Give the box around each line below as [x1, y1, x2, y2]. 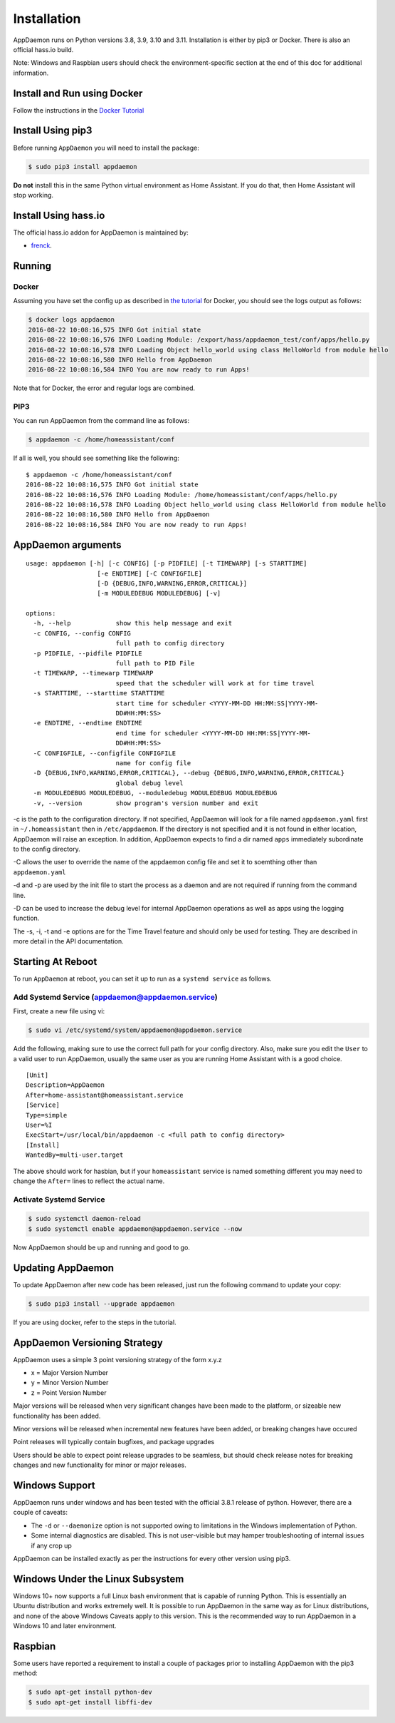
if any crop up [31, 1541, 73, 1550]
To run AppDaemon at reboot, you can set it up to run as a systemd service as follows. [13, 974, 272, 983]
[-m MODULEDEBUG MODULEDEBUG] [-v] [97, 589, 221, 598]
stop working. [13, 190, 53, 199]
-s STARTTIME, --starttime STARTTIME [33, 689, 165, 697]
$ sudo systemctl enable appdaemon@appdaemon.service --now [28, 1224, 243, 1233]
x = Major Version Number [31, 1368, 109, 1376]
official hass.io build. [13, 45, 74, 53]
